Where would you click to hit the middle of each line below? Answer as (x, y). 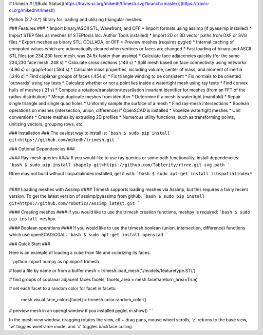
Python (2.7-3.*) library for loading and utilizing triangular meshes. (76, 19)
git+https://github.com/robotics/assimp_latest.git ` (75, 203)
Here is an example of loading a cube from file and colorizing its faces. (80, 252)
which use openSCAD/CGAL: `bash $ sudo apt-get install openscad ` (89, 235)
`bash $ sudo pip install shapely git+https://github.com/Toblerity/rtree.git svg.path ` (119, 165)
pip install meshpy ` (35, 219)
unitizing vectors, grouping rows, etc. (46, 124)
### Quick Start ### (30, 244)
